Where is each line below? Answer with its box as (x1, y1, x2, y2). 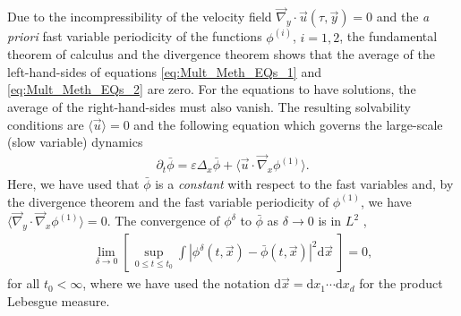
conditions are (7, 115, 84, 133)
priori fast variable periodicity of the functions (7, 27, 262, 46)
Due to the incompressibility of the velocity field (7, 7, 272, 26)
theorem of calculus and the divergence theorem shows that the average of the (7, 45, 435, 64)
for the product (359, 274, 443, 293)
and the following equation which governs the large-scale (133, 115, 443, 133)
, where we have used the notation (82, 274, 270, 293)
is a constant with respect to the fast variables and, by (155, 175, 454, 193)
